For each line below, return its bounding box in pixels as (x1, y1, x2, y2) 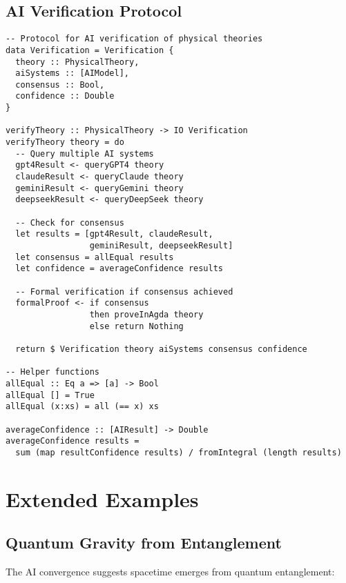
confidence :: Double (15, 91, 115, 101)
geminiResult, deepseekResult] (89, 241, 233, 251)
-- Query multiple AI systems (15, 148, 154, 159)
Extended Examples (6, 484, 199, 513)
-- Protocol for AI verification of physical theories (6, 34, 263, 44)
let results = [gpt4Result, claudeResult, (15, 229, 213, 239)
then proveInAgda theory (89, 309, 204, 319)
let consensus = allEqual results (15, 252, 174, 262)
